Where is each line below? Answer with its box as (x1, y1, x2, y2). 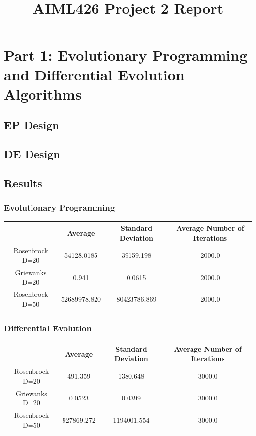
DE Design (4, 146, 60, 162)
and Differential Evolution (4, 64, 185, 84)
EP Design (4, 117, 59, 133)
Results (4, 175, 42, 190)
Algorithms (4, 83, 82, 104)
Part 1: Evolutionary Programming (4, 45, 248, 65)
